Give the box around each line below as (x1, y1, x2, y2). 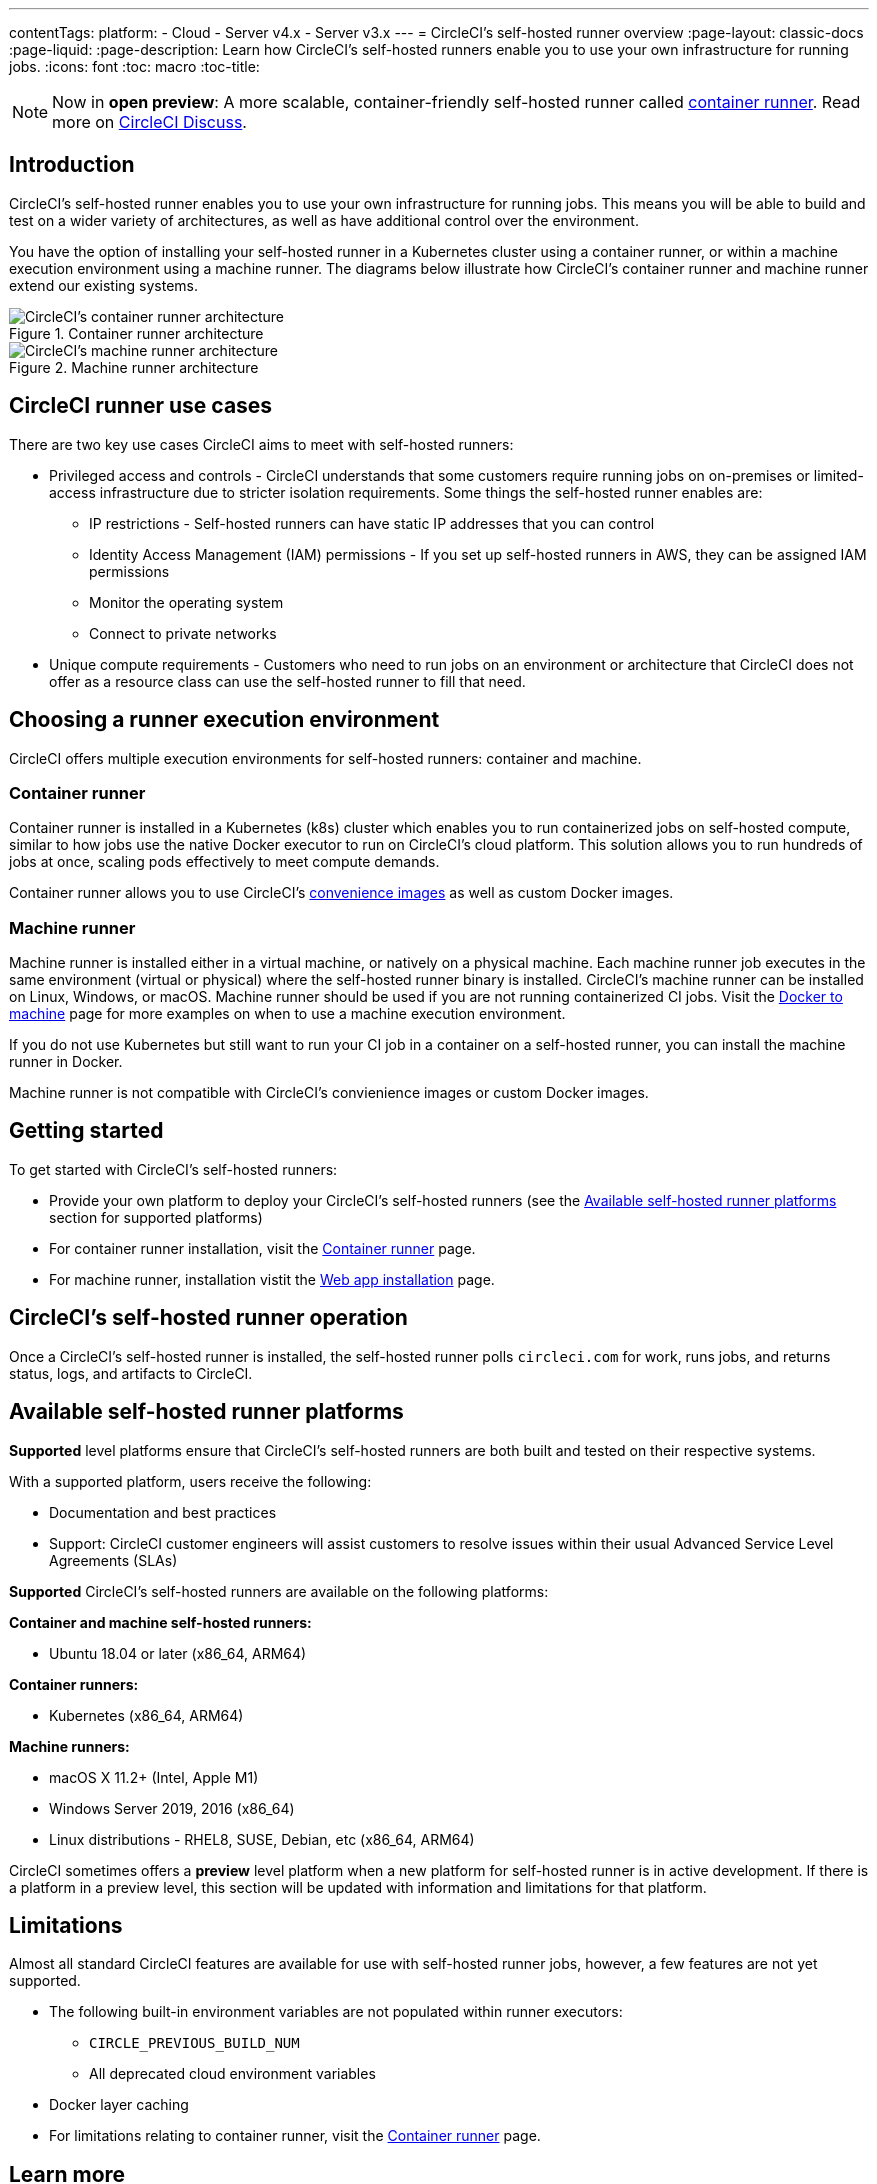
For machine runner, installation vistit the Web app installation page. (49, 1270, 495, 1288)
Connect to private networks (89, 624, 277, 642)
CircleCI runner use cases (9, 393, 273, 419)
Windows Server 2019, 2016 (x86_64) (49, 1799, 295, 1817)
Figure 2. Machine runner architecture (9, 358, 259, 376)
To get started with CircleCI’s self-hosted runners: (9, 1160, 338, 1178)
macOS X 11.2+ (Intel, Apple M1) (49, 1768, 259, 1786)
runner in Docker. (9, 1053, 123, 1071)
